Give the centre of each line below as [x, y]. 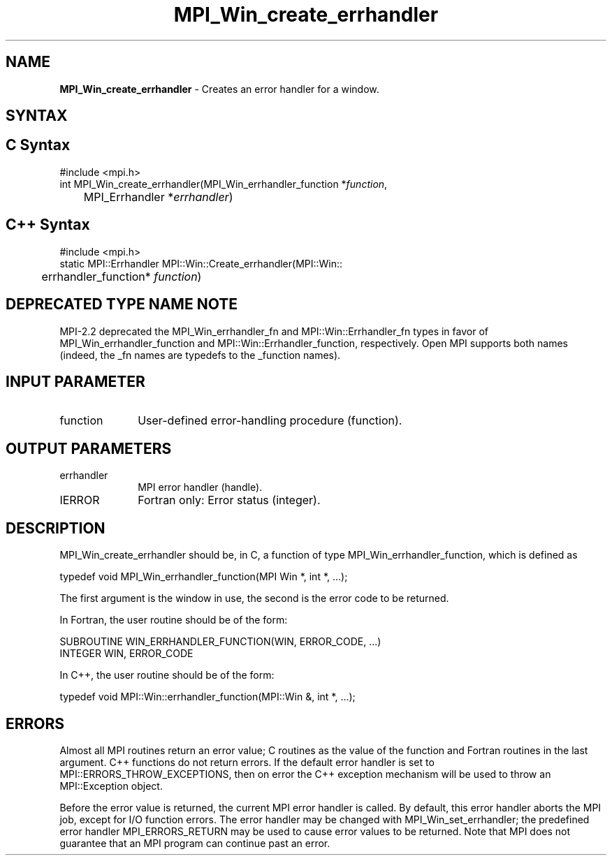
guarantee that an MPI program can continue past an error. [195, 843]
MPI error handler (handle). [200, 487]
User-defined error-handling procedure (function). [270, 421]
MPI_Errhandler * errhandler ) [158, 197]
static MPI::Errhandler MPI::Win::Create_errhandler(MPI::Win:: [201, 263]
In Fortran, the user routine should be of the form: [174, 620]
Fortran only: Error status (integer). [229, 500]
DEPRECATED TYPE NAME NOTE [122, 304]
